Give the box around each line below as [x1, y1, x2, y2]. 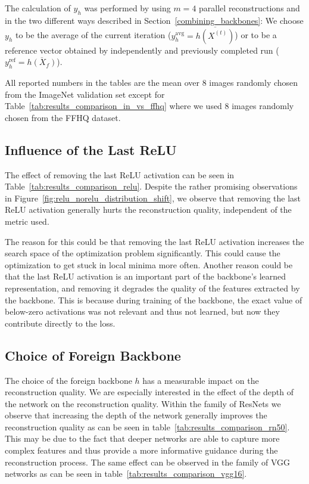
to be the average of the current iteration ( [15, 29, 171, 41]
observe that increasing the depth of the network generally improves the [5, 409, 267, 421]
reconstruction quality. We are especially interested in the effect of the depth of [5, 386, 294, 398]
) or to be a [235, 29, 277, 41]
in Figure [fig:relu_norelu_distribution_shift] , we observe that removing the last [5, 191, 301, 204]
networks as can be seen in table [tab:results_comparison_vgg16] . [5, 467, 247, 480]
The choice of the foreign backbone [5, 374, 132, 386]
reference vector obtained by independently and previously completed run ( [5, 44, 279, 56]
